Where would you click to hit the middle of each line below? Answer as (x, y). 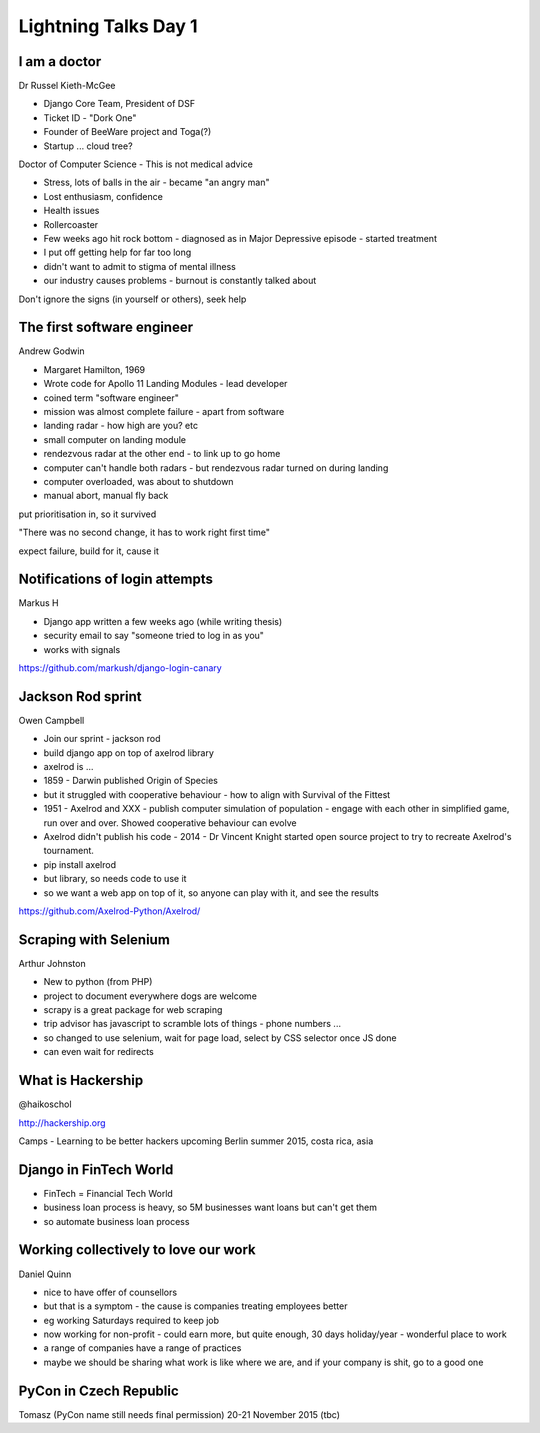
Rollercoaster (71, 224)
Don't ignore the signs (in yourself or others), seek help (132, 299)
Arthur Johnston (52, 963)
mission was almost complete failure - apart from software (164, 411)
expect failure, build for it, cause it (88, 551)
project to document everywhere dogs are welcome (150, 996)
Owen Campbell (51, 720)
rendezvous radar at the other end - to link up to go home (162, 454)
